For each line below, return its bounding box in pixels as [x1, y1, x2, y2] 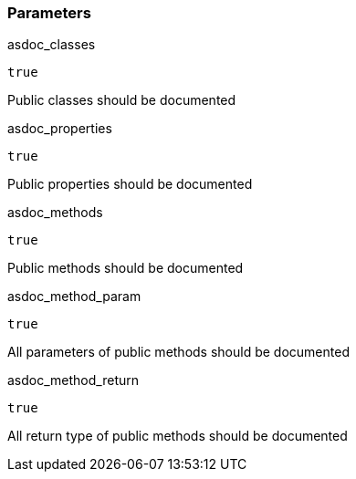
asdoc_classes [7, 36, 96, 53]
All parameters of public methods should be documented [7, 344, 350, 360]
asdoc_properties [7, 120, 112, 137]
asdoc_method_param [7, 288, 141, 305]
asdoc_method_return [7, 372, 139, 389]
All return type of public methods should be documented [7, 428, 348, 444]
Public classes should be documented [7, 92, 236, 109]
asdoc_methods [7, 204, 103, 221]
